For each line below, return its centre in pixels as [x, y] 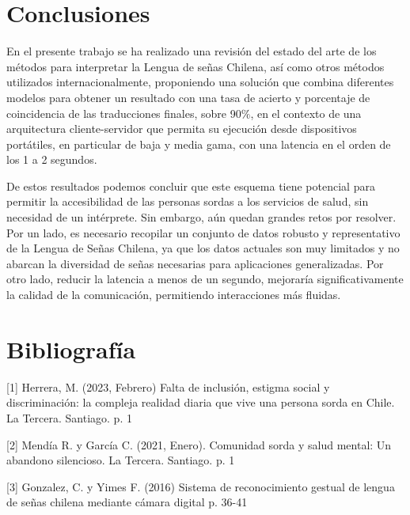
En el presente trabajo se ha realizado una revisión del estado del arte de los [192, 51]
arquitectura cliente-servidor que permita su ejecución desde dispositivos [182, 129]
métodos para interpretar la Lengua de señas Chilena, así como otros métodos [196, 66]
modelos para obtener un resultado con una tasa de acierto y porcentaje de [188, 97]
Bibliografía [71, 348]
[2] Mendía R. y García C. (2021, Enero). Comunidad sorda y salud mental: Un [199, 444]
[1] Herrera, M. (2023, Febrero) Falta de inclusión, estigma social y [168, 386]
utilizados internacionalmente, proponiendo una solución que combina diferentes [200, 82]
